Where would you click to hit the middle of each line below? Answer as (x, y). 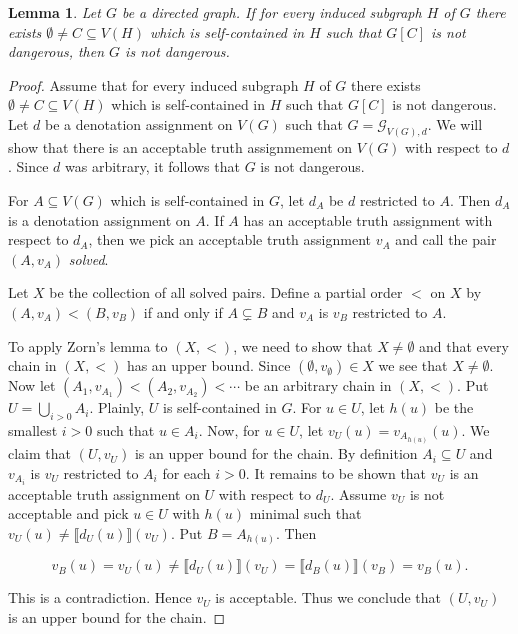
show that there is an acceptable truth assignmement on (180, 146)
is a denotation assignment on (99, 219)
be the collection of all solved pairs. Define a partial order (226, 292)
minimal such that (305, 513)
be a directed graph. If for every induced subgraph (271, 12)
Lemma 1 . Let (54, 12)
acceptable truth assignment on (104, 493)
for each (186, 472)
